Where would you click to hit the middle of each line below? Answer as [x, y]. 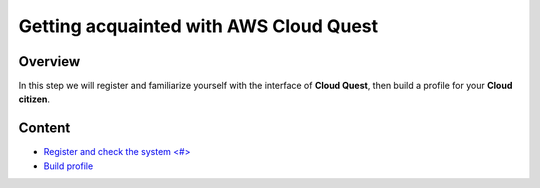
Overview [49, 61]
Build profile [68, 166]
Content [44, 128]
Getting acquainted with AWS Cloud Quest [198, 26]
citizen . [34, 99]
